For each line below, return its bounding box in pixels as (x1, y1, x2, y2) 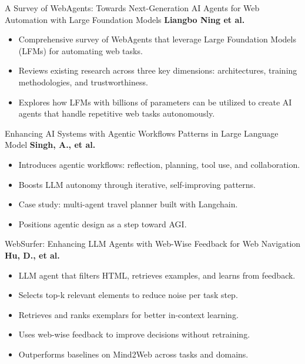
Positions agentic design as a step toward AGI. (18, 217, 187, 230)
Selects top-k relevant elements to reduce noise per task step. (18, 289, 238, 301)
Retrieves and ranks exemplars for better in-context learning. (18, 308, 239, 320)
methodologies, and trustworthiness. (18, 75, 148, 88)
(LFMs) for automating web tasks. (18, 44, 143, 57)
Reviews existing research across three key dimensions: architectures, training (18, 64, 297, 77)
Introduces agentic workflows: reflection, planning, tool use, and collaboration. (18, 158, 300, 170)
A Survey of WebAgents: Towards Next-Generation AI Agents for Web (5, 2, 260, 14)
